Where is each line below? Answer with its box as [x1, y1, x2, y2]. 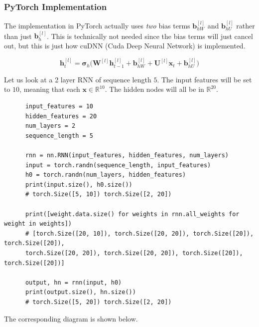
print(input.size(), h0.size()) [25, 181, 132, 188]
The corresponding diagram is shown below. [4, 313, 138, 324]
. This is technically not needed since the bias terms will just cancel [47, 30, 253, 41]
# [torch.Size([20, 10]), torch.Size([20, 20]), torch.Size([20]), [25, 230, 254, 237]
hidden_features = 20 [25, 112, 97, 120]
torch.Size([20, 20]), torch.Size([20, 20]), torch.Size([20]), [25, 249, 243, 257]
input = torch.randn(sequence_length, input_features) [25, 161, 211, 169]
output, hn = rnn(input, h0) [25, 279, 122, 286]
